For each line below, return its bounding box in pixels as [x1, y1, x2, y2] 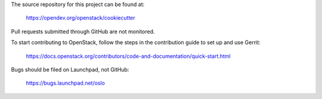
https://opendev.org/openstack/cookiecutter [26, 14, 135, 21]
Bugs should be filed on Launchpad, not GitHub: [11, 66, 129, 73]
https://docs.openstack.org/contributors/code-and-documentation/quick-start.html [26, 52, 231, 60]
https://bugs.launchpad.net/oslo [26, 79, 106, 86]
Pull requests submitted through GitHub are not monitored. [11, 27, 155, 35]
